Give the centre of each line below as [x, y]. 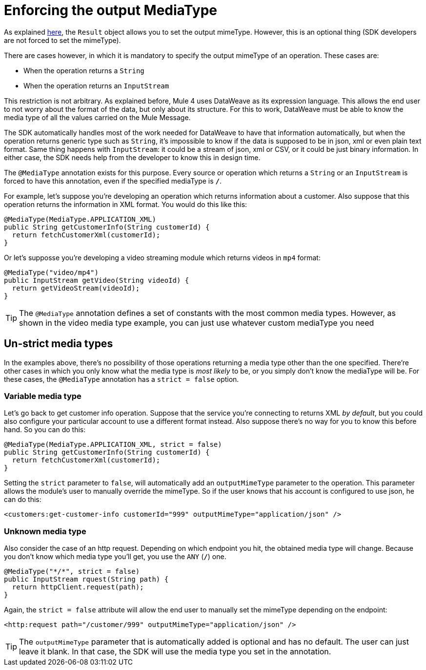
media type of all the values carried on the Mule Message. [97, 117]
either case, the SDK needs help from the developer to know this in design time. [132, 157]
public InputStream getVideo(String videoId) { [97, 280]
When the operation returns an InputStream [96, 85]
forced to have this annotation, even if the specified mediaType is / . [113, 181]
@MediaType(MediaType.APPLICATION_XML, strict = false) [113, 445]
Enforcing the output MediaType [111, 10]
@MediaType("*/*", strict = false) [72, 572]
